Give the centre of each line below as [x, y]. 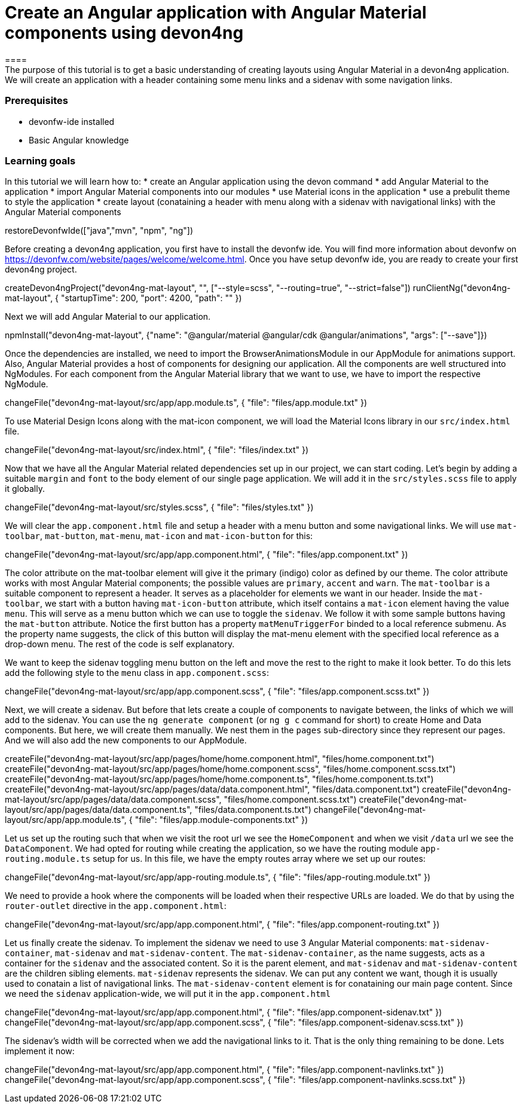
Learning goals [40, 160]
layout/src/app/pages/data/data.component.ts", [99, 810]
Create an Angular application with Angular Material [216, 13]
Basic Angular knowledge [79, 140]
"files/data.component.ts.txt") [253, 810]
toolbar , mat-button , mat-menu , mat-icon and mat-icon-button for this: [159, 536]
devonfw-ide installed [72, 121]
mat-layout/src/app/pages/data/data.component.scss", [113, 800]
